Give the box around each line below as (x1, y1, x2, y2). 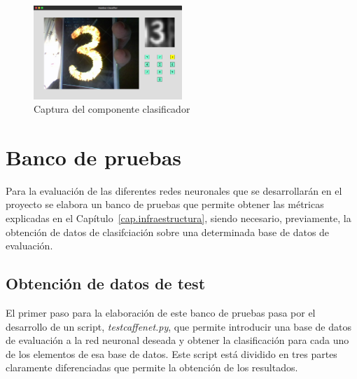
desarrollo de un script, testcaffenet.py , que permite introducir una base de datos (6, 319, 351, 333)
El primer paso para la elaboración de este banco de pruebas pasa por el (6, 305, 316, 320)
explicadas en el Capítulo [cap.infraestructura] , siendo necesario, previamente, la (6, 211, 351, 226)
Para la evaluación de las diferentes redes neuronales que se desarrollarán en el (6, 183, 342, 198)
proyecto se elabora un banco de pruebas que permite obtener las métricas (6, 197, 324, 212)
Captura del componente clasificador (34, 102, 190, 116)
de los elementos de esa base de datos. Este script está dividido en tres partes (6, 346, 337, 361)
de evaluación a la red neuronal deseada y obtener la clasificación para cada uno (6, 333, 349, 347)
